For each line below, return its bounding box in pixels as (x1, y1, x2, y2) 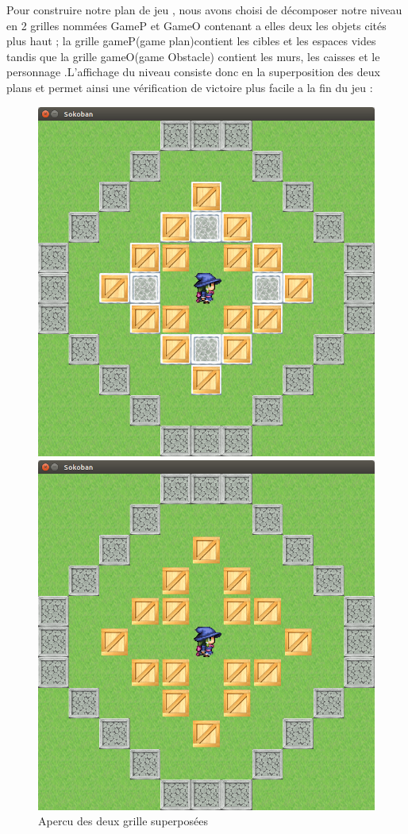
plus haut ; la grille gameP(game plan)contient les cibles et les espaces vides (6, 33, 376, 49)
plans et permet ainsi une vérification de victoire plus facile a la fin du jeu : (6, 79, 373, 95)
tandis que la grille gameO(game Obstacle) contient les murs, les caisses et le (6, 48, 380, 64)
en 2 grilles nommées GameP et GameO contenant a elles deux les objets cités (6, 17, 387, 33)
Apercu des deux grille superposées (38, 813, 208, 829)
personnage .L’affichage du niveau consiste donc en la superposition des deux (6, 63, 380, 80)
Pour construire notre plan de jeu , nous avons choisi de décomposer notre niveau (6, 2, 402, 17)
